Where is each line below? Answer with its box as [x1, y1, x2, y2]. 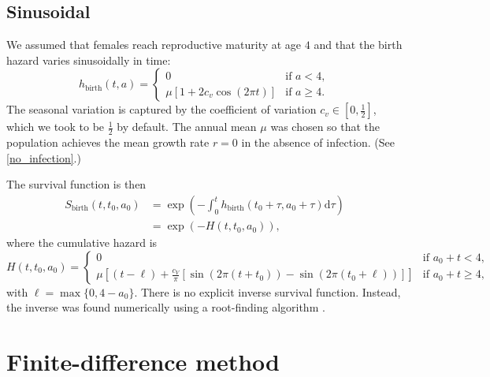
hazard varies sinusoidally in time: [6, 51, 171, 68]
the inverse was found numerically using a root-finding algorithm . [6, 299, 325, 315]
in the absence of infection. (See [241, 134, 395, 151]
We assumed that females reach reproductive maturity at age [6, 36, 302, 53]
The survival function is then [6, 176, 147, 192]
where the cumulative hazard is [6, 234, 158, 251]
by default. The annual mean [117, 118, 257, 135]
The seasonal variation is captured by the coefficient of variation [6, 101, 317, 118]
